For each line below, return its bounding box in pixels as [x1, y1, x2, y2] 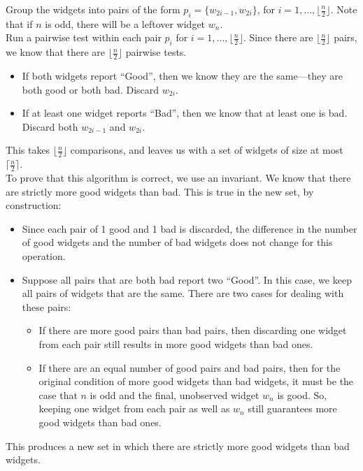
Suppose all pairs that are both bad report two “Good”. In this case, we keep [22, 272, 352, 287]
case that [38, 387, 78, 402]
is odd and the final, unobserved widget [90, 387, 259, 402]
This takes [6, 143, 50, 157]
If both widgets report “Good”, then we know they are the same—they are [22, 68, 343, 83]
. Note [330, 2, 357, 16]
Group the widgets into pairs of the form [6, 2, 180, 16]
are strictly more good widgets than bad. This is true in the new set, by [6, 184, 314, 198]
